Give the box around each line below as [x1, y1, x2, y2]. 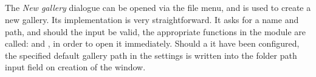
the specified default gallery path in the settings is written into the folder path [5, 49, 297, 61]
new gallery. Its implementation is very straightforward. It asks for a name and [5, 13, 299, 25]
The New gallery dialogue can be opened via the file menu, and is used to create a [5, 1, 311, 14]
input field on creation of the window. [5, 61, 146, 73]
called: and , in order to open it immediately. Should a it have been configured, [5, 37, 300, 50]
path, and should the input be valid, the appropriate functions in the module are [5, 25, 306, 38]
